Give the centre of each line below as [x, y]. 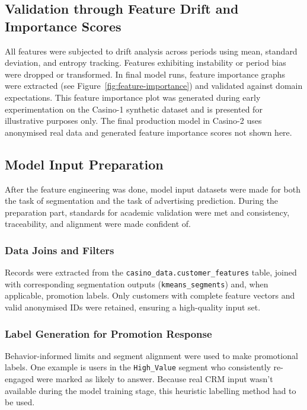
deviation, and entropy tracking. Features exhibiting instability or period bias [145, 63]
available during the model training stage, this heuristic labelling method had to [151, 390]
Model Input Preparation [84, 164]
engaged [19, 379]
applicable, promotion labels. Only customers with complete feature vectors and [150, 295]
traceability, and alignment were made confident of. [98, 224]
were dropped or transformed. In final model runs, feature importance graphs [145, 74]
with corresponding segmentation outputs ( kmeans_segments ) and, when [137, 284]
